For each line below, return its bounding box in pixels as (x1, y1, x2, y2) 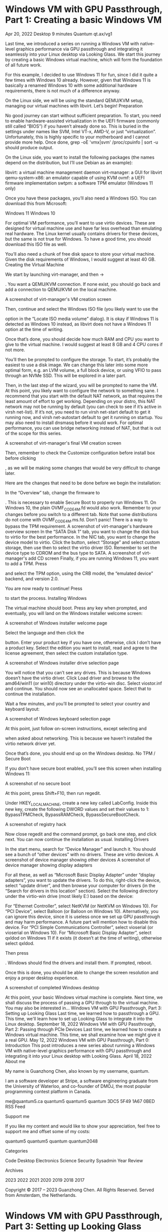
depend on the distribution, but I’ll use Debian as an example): (5, 159, 133, 165)
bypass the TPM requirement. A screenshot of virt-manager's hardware (5, 523, 153, 529)
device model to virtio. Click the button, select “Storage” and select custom (5, 539, 160, 545)
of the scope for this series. (5, 430, 62, 436)
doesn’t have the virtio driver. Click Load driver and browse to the (5, 675, 140, 681)
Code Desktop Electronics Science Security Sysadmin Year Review (5, 1158, 143, 1164)
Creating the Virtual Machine (5, 261, 64, 267)
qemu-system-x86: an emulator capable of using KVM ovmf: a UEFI (5, 174, 145, 180)
